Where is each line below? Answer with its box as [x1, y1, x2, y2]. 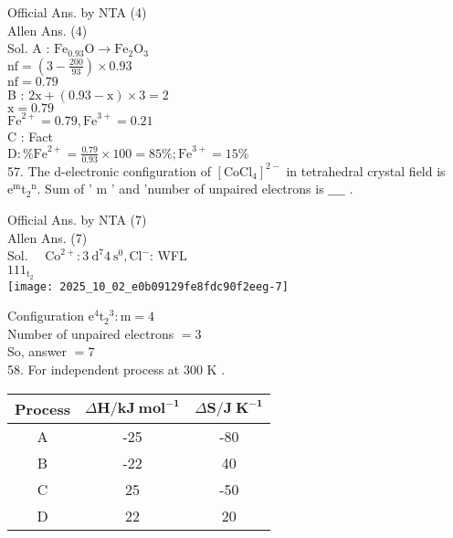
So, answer [7, 342, 68, 361]
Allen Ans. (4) [7, 20, 88, 39]
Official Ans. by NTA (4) [7, 3, 147, 21]
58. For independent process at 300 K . [7, 360, 226, 379]
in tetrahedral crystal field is [286, 161, 446, 180]
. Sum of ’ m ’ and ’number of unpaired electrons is [37, 179, 324, 198]
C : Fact [7, 126, 53, 145]
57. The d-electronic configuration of [7, 161, 211, 180]
